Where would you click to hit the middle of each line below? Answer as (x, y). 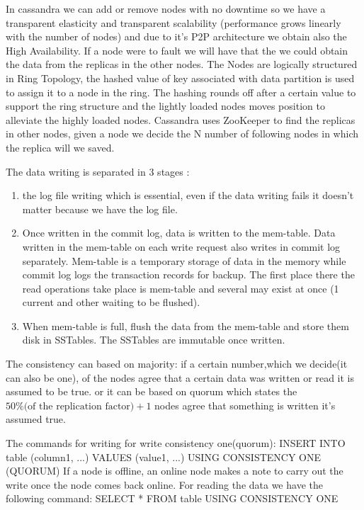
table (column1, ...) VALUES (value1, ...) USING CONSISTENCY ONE (164, 457)
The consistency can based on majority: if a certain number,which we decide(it (177, 364)
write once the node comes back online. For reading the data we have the (164, 484)
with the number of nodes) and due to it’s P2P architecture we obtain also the (176, 36)
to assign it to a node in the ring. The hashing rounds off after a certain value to (181, 92)
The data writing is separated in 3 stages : (98, 171)
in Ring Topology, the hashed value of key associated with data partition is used (180, 78)
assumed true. (36, 419)
